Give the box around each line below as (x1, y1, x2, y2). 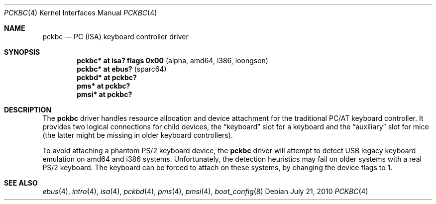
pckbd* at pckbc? (77, 73, 137, 82)
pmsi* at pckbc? (77, 90, 132, 99)
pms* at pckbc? (77, 82, 130, 90)
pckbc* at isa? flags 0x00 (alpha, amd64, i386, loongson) (77, 56, 268, 65)
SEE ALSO (4, 179, 38, 187)
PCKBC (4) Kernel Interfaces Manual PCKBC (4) (4, 8, 157, 17)
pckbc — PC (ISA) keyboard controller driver (42, 32, 189, 41)
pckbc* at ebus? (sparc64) (77, 65, 167, 73)
